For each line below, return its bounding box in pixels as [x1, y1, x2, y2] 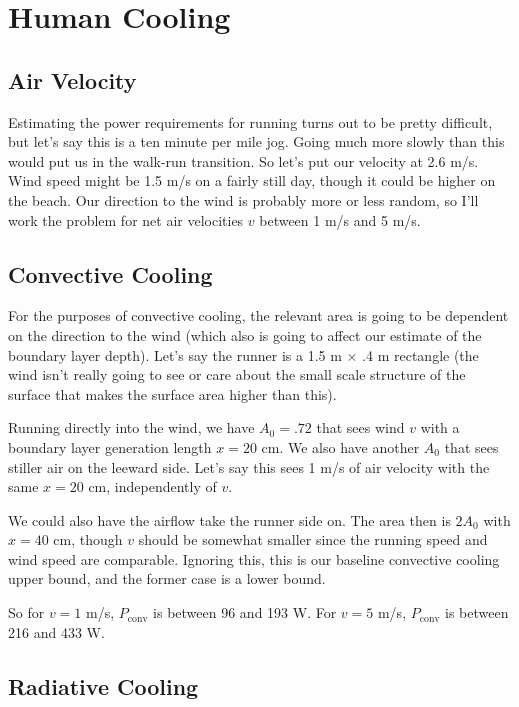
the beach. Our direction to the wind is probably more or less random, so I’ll [8, 189, 479, 210]
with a [420, 417, 460, 438]
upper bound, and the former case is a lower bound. [8, 568, 326, 589]
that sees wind [316, 417, 405, 438]
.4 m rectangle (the [362, 344, 479, 365]
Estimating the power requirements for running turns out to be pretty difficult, [8, 111, 493, 132]
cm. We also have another [261, 436, 420, 457]
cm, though [53, 529, 123, 550]
